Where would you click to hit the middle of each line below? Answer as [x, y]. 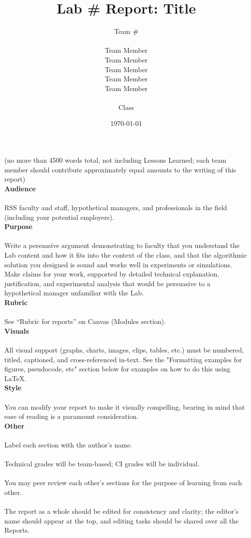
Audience [20, 188]
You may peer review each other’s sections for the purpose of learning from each [123, 483]
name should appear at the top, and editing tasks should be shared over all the [122, 520]
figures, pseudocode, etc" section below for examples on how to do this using [118, 369]
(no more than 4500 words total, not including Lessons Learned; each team [115, 160]
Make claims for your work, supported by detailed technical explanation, [112, 274]
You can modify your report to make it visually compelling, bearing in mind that [125, 407]
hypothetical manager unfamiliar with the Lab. [74, 293]
